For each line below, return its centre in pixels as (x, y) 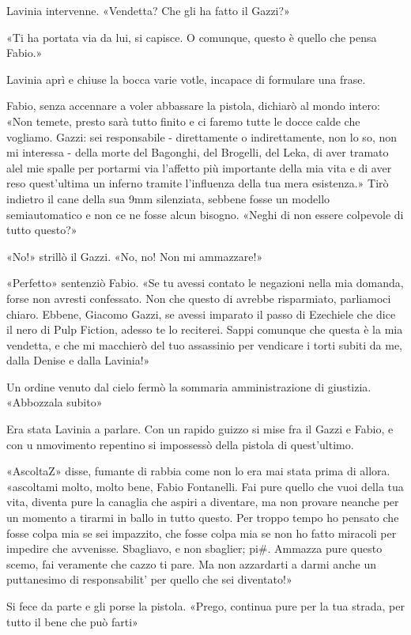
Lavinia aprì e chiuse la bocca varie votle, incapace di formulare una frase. (186, 79)
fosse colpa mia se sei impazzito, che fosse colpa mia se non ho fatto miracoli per (202, 533)
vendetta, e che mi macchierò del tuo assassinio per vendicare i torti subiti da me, (204, 344)
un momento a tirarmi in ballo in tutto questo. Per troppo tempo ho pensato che (203, 518)
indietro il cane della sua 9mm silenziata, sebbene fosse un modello (168, 198)
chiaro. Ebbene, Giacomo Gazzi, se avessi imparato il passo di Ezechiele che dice (201, 314)
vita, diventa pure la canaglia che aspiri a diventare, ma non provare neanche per (203, 502)
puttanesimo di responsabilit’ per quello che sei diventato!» (149, 579)
